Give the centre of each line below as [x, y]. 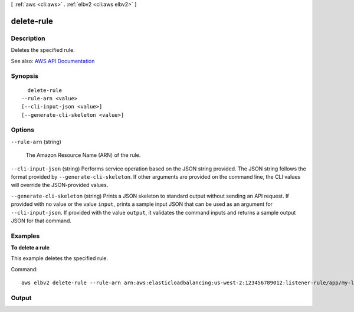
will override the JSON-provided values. [60, 185]
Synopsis [24, 76]
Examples [25, 236]
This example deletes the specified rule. [60, 258]
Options [23, 130]
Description [28, 38]
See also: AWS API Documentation [53, 61]
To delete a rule [30, 248]
